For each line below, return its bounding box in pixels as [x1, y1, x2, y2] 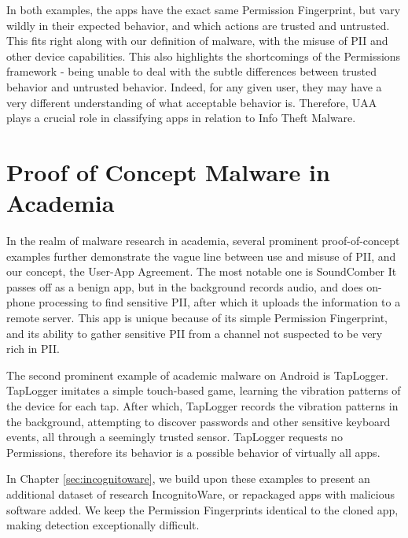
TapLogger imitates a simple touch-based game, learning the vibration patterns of [6, 382, 401, 399]
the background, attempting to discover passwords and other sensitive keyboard [6, 413, 391, 429]
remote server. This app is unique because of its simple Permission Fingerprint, [6, 310, 388, 326]
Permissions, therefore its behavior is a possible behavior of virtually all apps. [6, 443, 380, 460]
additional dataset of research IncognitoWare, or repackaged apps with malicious [6, 485, 395, 502]
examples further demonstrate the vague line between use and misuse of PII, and [6, 247, 396, 264]
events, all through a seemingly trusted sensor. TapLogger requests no [6, 429, 343, 445]
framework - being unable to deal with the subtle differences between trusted [6, 63, 377, 80]
